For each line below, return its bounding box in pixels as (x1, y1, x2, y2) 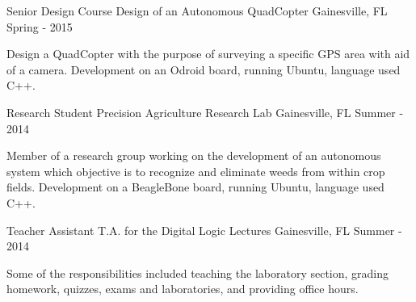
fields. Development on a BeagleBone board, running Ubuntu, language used (6, 178, 384, 195)
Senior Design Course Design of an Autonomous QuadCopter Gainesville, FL (6, 2, 388, 19)
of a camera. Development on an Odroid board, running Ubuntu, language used (6, 61, 401, 78)
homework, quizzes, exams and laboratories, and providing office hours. (6, 280, 359, 297)
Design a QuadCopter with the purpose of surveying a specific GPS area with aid (6, 45, 410, 62)
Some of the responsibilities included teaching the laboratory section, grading (6, 264, 389, 281)
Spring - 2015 (6, 18, 73, 35)
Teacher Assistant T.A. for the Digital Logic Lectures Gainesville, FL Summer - (6, 221, 402, 238)
